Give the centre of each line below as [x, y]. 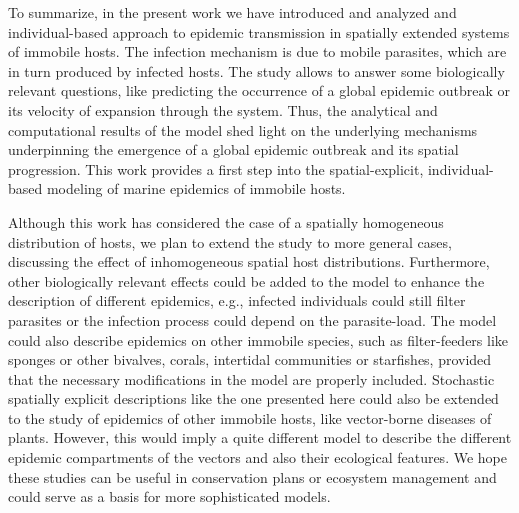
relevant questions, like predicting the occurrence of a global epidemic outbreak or [259, 90]
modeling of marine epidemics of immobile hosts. [196, 188]
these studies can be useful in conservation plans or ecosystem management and [252, 476]
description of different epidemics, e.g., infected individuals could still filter [237, 300]
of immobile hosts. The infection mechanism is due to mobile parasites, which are [257, 51]
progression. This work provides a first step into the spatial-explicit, [216, 168]
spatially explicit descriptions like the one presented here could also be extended [253, 398]
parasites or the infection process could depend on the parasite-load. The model [252, 319]
